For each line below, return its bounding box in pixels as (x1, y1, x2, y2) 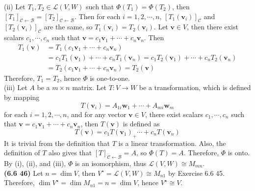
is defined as (123, 119, 160, 129)
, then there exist (187, 22, 238, 32)
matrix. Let (72, 82, 106, 93)
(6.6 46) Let (4, 167, 43, 178)
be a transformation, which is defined (139, 82, 251, 93)
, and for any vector (67, 109, 127, 119)
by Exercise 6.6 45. (168, 167, 225, 178)
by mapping (4, 92, 40, 102)
